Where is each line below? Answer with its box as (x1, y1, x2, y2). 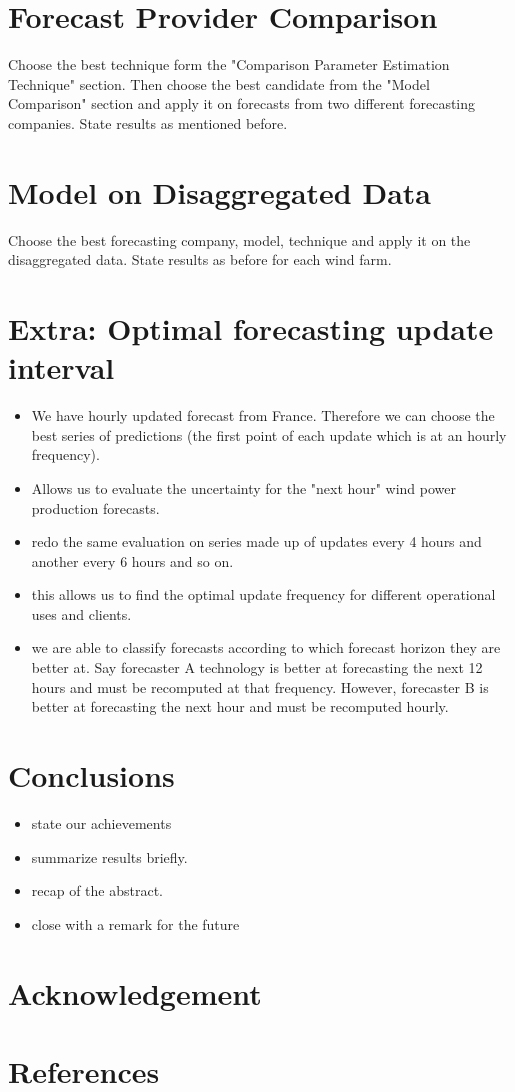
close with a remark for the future (31, 913, 240, 934)
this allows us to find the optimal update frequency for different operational (31, 584, 496, 605)
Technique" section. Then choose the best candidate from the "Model (8, 73, 430, 94)
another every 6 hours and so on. (31, 550, 234, 571)
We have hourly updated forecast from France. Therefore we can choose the (31, 405, 495, 426)
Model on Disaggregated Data (8, 171, 431, 212)
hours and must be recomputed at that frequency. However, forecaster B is (31, 676, 489, 697)
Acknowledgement (8, 972, 262, 1013)
